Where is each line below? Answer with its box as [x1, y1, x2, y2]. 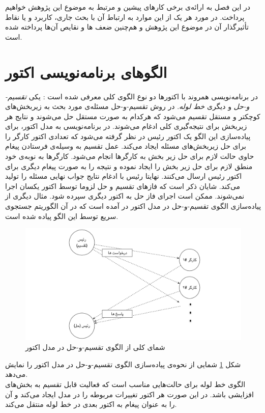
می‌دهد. [5, 369, 28, 379]
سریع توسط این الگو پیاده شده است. [5, 210, 119, 221]
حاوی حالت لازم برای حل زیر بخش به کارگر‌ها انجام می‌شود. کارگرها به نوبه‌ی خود [5, 151, 254, 161]
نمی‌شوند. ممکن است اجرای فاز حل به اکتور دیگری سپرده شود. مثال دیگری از [5, 190, 245, 201]
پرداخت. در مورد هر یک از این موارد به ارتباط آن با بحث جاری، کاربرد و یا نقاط [5, 11, 245, 22]
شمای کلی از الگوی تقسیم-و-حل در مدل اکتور [25, 342, 165, 352]
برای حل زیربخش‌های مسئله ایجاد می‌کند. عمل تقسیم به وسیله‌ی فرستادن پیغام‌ [5, 141, 246, 151]
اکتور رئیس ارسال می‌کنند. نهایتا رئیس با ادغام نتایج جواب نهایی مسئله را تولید [5, 171, 242, 181]
